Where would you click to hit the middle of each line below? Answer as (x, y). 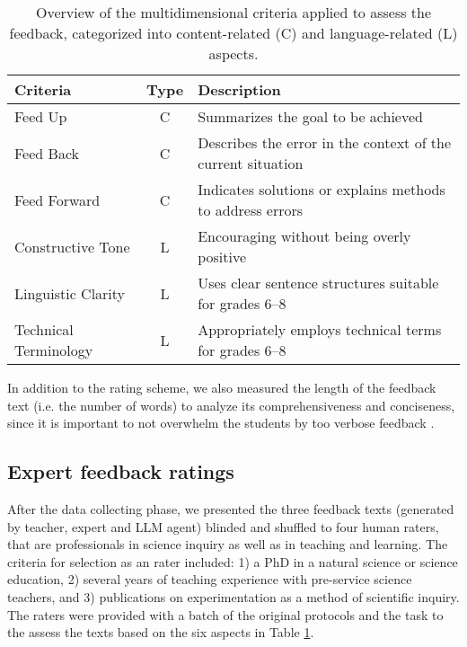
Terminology (54, 350)
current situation (251, 163)
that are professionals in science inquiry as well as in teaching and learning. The (228, 544)
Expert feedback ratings (121, 471)
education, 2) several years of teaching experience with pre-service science (210, 579)
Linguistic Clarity (70, 293)
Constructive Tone (72, 246)
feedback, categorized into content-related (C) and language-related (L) (233, 33)
